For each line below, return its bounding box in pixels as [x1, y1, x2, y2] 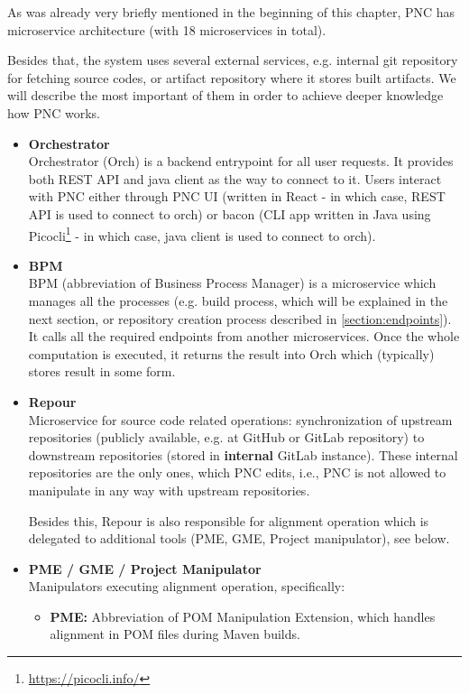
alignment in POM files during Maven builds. [50, 625, 300, 643]
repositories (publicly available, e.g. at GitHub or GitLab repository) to [28, 428, 425, 447]
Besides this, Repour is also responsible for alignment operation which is [28, 511, 429, 530]
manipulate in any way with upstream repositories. [28, 480, 310, 499]
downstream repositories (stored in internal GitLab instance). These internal [28, 445, 458, 464]
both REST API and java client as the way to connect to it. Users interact [28, 169, 442, 188]
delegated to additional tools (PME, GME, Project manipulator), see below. [28, 529, 450, 548]
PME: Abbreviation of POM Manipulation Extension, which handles [50, 606, 436, 625]
